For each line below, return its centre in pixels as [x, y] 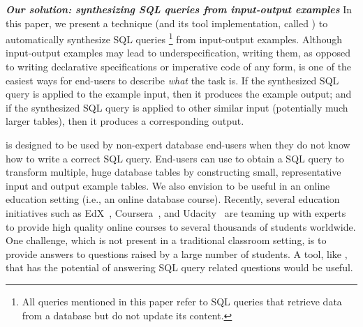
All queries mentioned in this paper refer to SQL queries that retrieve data [182, 301]
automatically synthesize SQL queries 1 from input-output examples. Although [174, 38]
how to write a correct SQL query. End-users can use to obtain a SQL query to [175, 158]
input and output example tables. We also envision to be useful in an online [168, 185]
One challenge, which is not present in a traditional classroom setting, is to [166, 240]
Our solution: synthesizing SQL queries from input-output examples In [179, 9]
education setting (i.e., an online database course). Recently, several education [173, 199]
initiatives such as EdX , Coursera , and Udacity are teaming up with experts [176, 212]
